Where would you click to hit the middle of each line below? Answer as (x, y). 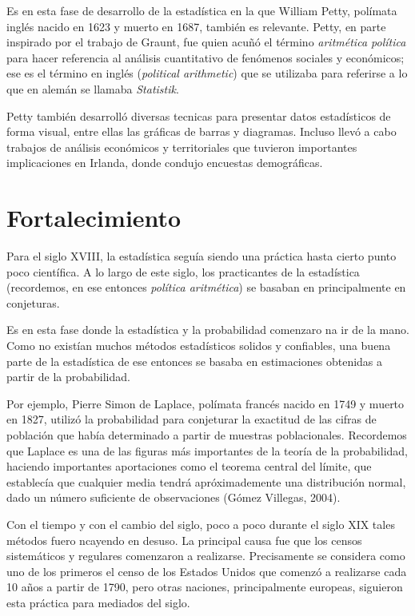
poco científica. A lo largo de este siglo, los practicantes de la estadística (183, 271)
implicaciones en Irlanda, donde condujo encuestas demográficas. (165, 163)
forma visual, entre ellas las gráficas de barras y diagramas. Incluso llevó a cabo (202, 131)
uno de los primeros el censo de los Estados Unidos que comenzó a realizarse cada (207, 571)
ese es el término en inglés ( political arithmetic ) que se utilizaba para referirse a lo (207, 73)
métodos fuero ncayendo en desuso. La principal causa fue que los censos (184, 540)
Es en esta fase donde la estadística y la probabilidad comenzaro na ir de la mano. (208, 330)
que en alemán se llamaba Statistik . (93, 88)
